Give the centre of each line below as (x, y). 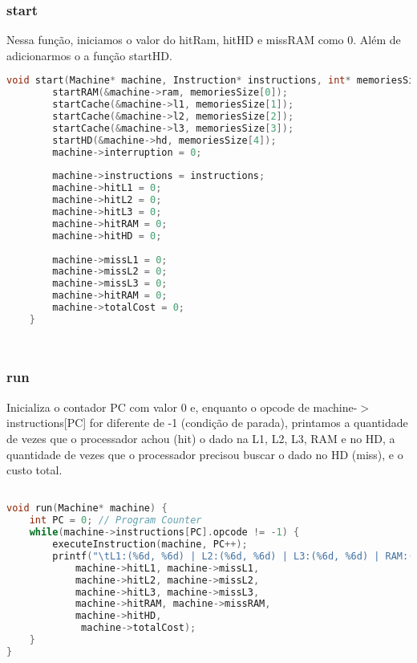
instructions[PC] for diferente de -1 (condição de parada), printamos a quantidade (207, 423)
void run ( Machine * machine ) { (87, 508)
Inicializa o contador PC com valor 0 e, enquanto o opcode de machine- (182, 407)
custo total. (34, 470)
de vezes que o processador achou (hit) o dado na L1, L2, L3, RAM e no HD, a (201, 438)
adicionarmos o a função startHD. (89, 55)
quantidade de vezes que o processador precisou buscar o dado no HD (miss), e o (205, 454)
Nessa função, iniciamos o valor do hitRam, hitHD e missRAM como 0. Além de (204, 40)
